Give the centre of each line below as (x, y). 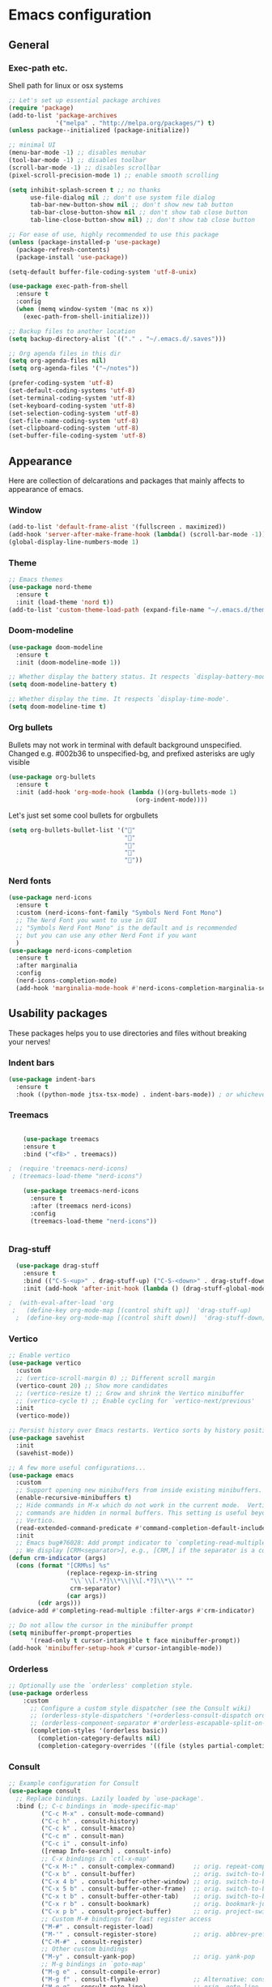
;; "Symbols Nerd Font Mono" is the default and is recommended (126, 928)
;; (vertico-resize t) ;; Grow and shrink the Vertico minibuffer (130, 1393)
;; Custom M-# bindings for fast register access (126, 1919)
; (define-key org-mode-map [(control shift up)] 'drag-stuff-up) (132, 1310)
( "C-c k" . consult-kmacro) (88, 1829)
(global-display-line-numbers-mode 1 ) (74, 542)
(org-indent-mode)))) (171, 800)
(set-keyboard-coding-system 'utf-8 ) (72, 406)
